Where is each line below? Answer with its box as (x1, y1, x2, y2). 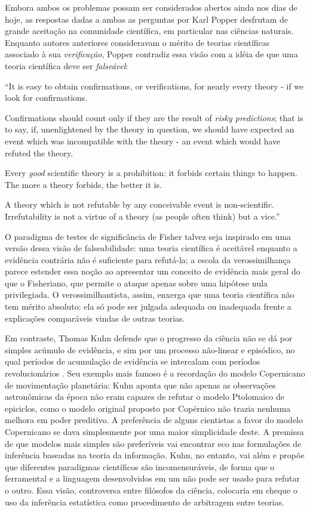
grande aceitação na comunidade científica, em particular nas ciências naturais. (5, 24, 294, 37)
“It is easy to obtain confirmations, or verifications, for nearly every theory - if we (5, 79, 304, 92)
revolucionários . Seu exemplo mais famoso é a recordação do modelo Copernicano (5, 367, 305, 380)
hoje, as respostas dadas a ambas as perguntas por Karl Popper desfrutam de (5, 13, 288, 25)
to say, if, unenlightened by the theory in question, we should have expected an (5, 123, 294, 135)
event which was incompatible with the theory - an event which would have (5, 134, 281, 147)
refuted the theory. (5, 146, 73, 159)
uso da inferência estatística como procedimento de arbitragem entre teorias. (5, 495, 284, 508)
